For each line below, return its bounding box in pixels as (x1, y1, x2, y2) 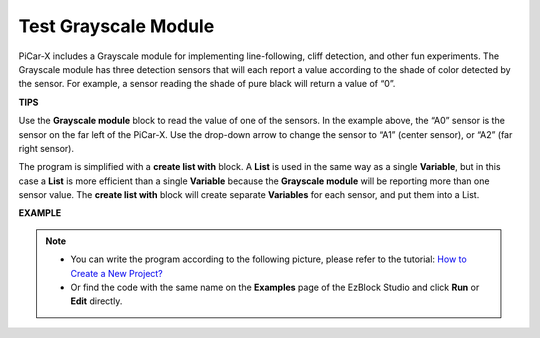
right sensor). (18, 142, 75, 154)
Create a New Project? (70, 267, 164, 279)
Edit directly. (70, 295, 123, 307)
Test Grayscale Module (18, 15, 215, 37)
